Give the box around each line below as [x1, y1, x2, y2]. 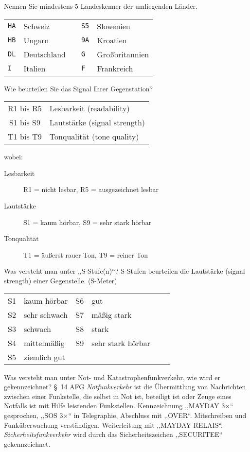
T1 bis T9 [8, 131, 42, 142]
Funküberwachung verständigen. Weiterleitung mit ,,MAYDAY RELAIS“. [4, 419, 223, 430]
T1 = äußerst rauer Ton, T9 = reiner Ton [23, 249, 148, 260]
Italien [23, 62, 46, 74]
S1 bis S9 [9, 117, 40, 128]
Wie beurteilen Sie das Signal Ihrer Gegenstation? [4, 83, 153, 93]
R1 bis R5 [8, 103, 42, 114]
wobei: [4, 152, 23, 162]
